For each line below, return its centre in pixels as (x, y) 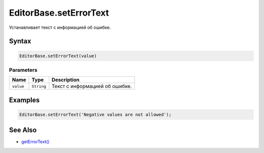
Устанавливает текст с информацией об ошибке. (60, 27)
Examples (24, 100)
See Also (23, 130)
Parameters (23, 70)
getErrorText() (35, 142)
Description (66, 80)
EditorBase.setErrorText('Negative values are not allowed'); (95, 114)
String (39, 86)
